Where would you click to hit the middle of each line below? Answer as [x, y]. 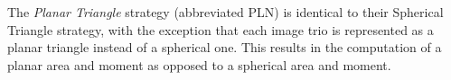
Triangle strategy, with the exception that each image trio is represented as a [221, 29]
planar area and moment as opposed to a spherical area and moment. [199, 64]
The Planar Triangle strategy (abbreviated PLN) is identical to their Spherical [225, 12]
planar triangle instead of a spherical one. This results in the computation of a [225, 47]
